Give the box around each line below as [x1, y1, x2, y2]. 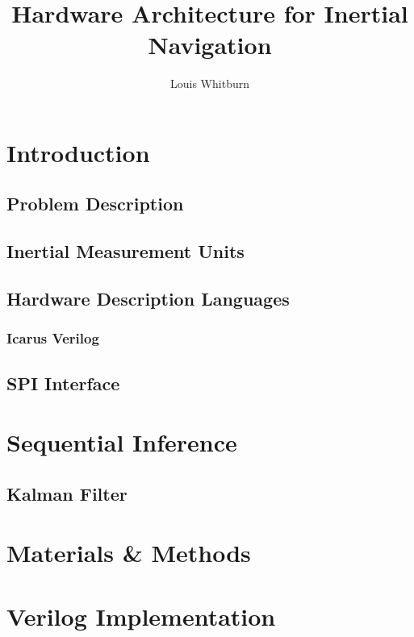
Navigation [148, 28, 272, 61]
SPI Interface [6, 370, 120, 395]
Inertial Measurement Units [6, 239, 245, 264]
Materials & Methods [6, 536, 251, 569]
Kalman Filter [6, 481, 128, 506]
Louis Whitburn [170, 75, 249, 92]
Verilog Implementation [6, 599, 276, 632]
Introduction [6, 135, 150, 169]
